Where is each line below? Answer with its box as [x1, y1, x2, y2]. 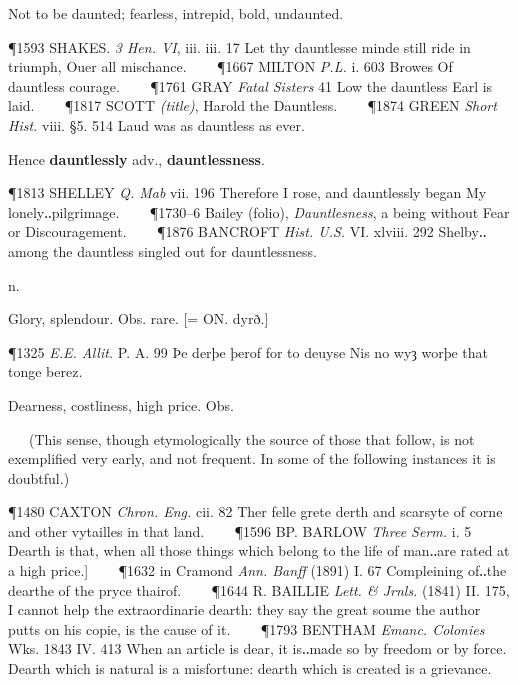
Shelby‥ [438, 221, 487, 242]
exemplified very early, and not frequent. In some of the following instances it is [8, 448, 496, 469]
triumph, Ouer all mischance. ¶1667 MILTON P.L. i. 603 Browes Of [8, 56, 453, 77]
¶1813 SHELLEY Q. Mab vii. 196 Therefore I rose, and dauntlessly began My [8, 182, 487, 203]
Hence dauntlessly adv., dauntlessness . [8, 148, 265, 169]
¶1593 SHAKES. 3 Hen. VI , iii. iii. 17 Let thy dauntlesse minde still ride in [8, 36, 471, 57]
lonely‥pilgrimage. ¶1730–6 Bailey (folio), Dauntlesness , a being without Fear [8, 201, 510, 222]
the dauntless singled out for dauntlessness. [53, 240, 317, 261]
